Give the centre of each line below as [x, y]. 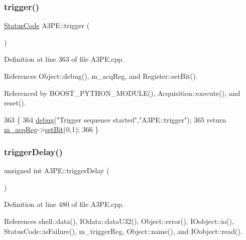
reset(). [15, 103]
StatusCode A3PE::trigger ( [47, 25]
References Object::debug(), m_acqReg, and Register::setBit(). [101, 76]
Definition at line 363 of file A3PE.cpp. [64, 59]
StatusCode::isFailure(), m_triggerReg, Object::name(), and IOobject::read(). [123, 231]
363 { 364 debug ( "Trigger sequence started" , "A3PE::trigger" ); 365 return [115, 119]
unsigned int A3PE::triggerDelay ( [57, 170]
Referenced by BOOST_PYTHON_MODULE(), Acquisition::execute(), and [122, 93]
